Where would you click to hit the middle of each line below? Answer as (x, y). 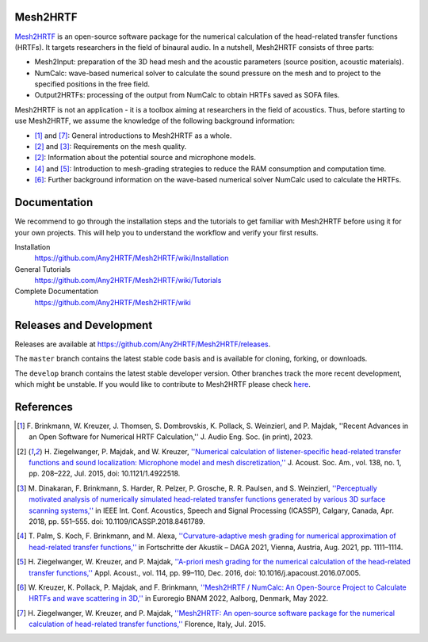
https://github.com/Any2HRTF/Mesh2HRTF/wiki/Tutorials (128, 281)
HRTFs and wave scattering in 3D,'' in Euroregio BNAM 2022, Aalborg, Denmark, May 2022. (179, 598)
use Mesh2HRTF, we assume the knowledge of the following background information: (155, 121)
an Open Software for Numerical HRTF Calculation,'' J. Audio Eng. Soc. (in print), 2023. (171, 437)
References (44, 407)
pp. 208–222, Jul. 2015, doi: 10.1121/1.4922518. (105, 474)
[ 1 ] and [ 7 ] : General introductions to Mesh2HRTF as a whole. (133, 136)
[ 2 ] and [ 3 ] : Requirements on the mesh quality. (111, 147)
